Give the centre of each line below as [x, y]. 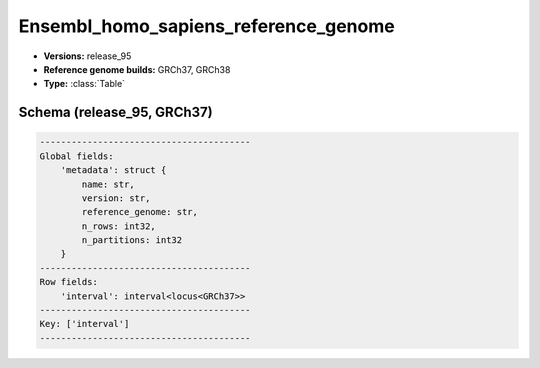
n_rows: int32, [119, 226]
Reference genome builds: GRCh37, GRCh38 [137, 69]
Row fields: [69, 282]
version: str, [116, 198]
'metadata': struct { [113, 170]
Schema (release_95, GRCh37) [116, 112]
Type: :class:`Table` [84, 84]
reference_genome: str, [140, 212]
